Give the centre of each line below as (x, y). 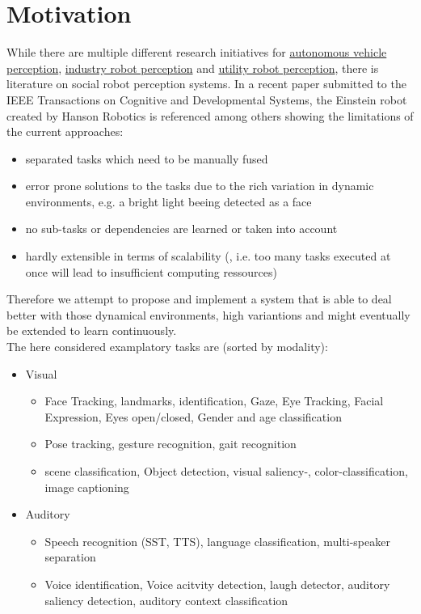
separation (70, 557)
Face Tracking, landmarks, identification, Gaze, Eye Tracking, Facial (214, 401)
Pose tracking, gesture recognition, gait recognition (171, 444)
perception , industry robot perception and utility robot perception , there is (193, 68)
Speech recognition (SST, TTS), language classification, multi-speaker (217, 541)
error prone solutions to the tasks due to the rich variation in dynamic (200, 186)
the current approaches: (65, 131)
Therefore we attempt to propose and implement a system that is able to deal (199, 299)
